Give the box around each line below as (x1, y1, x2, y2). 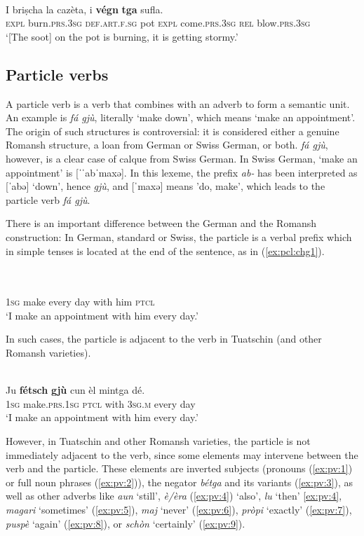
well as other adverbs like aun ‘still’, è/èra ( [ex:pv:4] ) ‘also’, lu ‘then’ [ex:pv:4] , (6, 488, 342, 503)
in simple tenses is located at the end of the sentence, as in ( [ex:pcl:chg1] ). (6, 243, 325, 258)
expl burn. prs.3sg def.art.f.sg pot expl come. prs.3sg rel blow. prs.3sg (6, 15, 311, 30)
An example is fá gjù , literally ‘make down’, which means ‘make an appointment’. (6, 110, 356, 125)
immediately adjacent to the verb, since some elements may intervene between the (6, 447, 358, 462)
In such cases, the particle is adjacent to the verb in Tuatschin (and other (6, 331, 322, 346)
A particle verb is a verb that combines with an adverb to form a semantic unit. (6, 96, 350, 111)
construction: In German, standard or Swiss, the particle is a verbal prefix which (6, 229, 352, 244)
